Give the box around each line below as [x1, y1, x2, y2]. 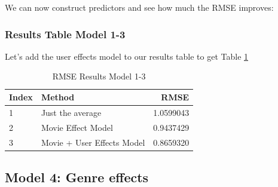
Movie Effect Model [41, 121, 113, 133]
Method [41, 91, 75, 103]
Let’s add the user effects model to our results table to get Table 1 [5, 50, 249, 62]
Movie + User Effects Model [41, 136, 145, 148]
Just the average [41, 106, 102, 118]
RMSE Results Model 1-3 [52, 70, 146, 82]
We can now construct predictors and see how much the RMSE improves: [5, 1, 274, 13]
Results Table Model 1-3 [5, 26, 126, 41]
